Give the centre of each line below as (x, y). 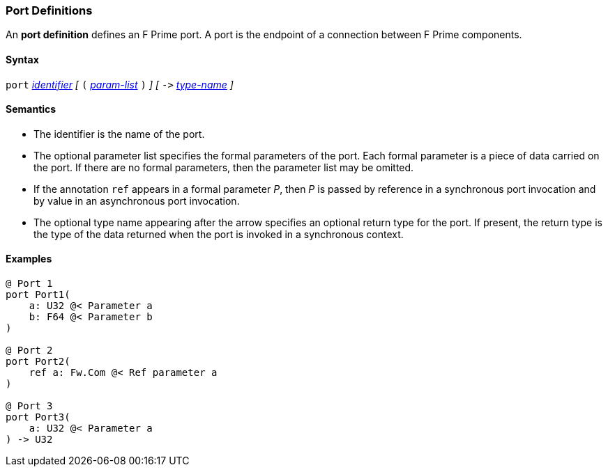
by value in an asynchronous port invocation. (137, 200)
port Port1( (38, 295)
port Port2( (38, 362)
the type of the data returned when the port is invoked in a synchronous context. (219, 234)
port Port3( (38, 417)
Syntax (22, 59)
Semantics (31, 109)
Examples (29, 259)
